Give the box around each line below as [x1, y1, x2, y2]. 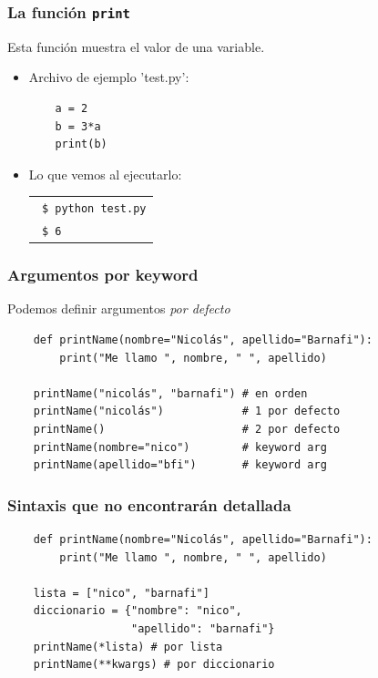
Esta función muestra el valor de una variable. [7, 36, 265, 56]
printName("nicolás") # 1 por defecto [33, 405, 341, 418]
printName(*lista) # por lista [33, 640, 223, 653]
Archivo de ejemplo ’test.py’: [28, 67, 189, 87]
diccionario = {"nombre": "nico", [33, 604, 242, 618]
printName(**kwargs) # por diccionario [33, 658, 275, 672]
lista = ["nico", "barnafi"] [33, 586, 209, 600]
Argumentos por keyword [7, 263, 199, 286]
